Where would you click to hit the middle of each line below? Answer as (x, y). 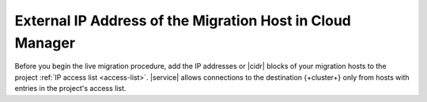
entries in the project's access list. (70, 89)
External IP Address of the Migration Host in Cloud (183, 21)
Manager (45, 43)
